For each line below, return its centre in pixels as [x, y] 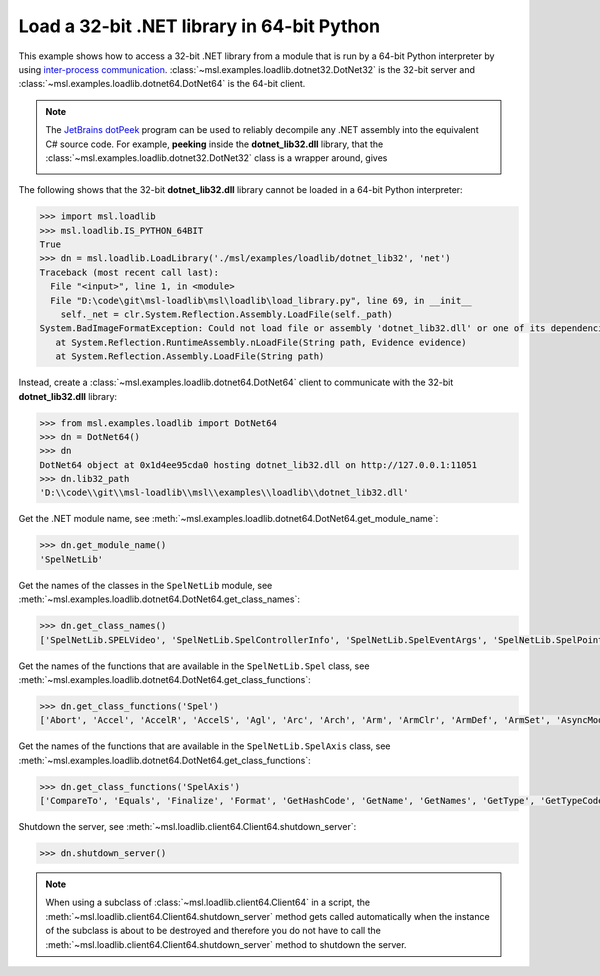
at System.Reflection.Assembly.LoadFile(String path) [190, 356]
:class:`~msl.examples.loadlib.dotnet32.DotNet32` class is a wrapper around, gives [216, 157]
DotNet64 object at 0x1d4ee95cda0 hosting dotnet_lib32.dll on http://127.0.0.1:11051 [258, 464]
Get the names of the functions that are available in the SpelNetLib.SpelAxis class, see [204, 746]
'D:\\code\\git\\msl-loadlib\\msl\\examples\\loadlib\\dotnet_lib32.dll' [224, 493]
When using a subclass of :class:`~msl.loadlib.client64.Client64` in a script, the [207, 902]
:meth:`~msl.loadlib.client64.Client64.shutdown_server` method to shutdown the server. [226, 944]
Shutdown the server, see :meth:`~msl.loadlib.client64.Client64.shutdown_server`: [187, 827]
